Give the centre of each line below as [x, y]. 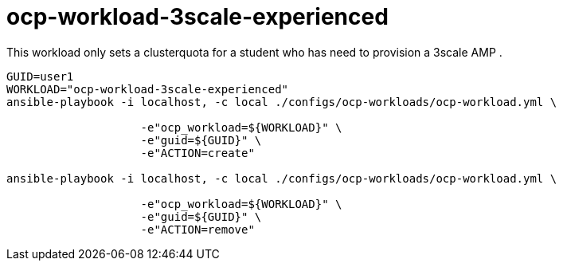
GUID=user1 [40, 76]
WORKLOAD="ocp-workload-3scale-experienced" [148, 89]
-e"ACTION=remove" [197, 229]
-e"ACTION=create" [197, 153]
